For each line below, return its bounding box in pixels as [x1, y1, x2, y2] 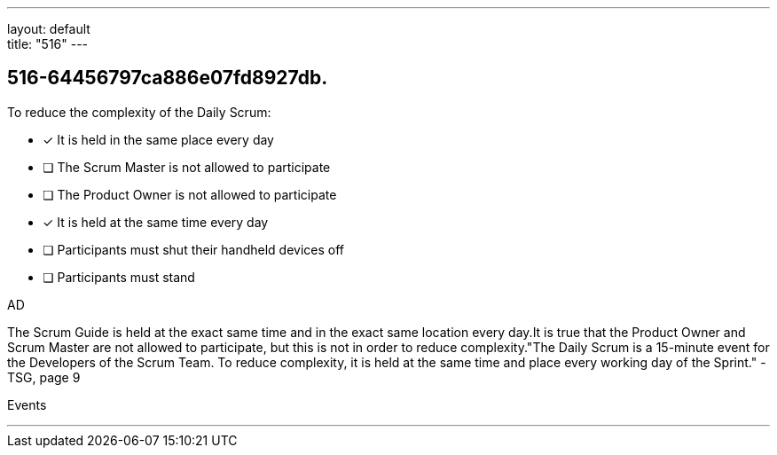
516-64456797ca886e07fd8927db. [7, 67, 328, 90]
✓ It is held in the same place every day [43, 131, 274, 147]
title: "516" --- [7, 36, 89, 51]
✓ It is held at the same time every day [43, 214, 269, 230]
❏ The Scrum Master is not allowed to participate [43, 159, 331, 175]
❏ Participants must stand [43, 269, 195, 285]
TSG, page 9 [7, 369, 81, 385]
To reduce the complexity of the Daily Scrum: [7, 104, 271, 120]
